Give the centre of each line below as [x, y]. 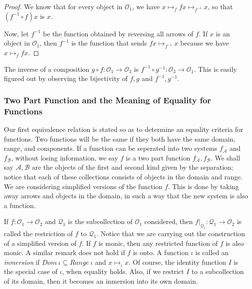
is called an [212, 252]
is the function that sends [109, 43]
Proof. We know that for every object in [63, 6]
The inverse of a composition [47, 69]
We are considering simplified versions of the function [83, 186]
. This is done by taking [203, 186]
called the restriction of [39, 233]
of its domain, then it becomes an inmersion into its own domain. [101, 281]
